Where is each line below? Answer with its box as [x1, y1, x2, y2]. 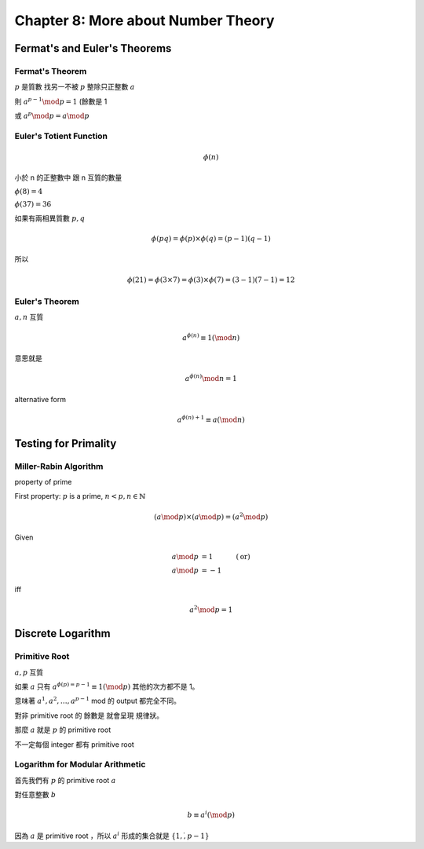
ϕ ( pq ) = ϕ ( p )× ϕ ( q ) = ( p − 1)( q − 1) [151, 234, 271, 243]
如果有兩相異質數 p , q [14, 213, 86, 223]
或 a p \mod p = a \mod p [14, 110, 90, 121]
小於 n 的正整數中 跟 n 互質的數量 [14, 173, 122, 182]
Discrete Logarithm [14, 627, 111, 640]
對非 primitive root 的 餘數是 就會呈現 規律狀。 [14, 711, 164, 720]
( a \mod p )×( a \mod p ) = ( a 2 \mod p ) [154, 510, 269, 521]
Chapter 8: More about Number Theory [14, 12, 275, 29]
